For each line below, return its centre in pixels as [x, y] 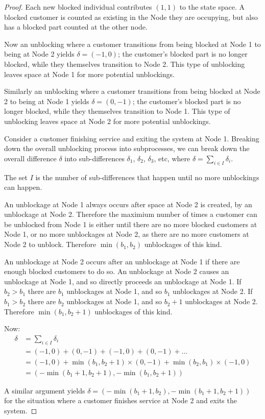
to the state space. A [212, 7]
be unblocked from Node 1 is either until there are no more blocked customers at [131, 224]
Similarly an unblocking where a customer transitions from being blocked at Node [132, 91]
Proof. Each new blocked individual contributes [78, 7]
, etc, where [172, 158]
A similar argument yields [45, 390]
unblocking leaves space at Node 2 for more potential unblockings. [107, 121]
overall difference [30, 158]
